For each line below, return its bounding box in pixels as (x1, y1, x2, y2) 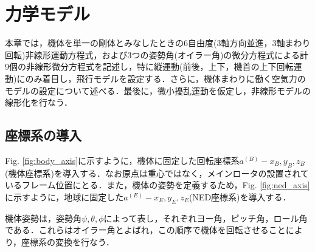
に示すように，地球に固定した (5, 190, 124, 203)
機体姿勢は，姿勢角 (5, 211, 81, 224)
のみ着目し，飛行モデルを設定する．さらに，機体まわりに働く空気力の (25, 72, 306, 84)
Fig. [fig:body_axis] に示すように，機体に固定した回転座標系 (5, 154, 240, 166)
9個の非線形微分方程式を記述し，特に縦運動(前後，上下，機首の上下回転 (5, 60, 294, 73)
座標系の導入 (5, 126, 81, 145)
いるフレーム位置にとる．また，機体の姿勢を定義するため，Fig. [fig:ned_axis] (5, 179, 310, 191)
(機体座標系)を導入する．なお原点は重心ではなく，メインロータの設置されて (5, 166, 310, 179)
